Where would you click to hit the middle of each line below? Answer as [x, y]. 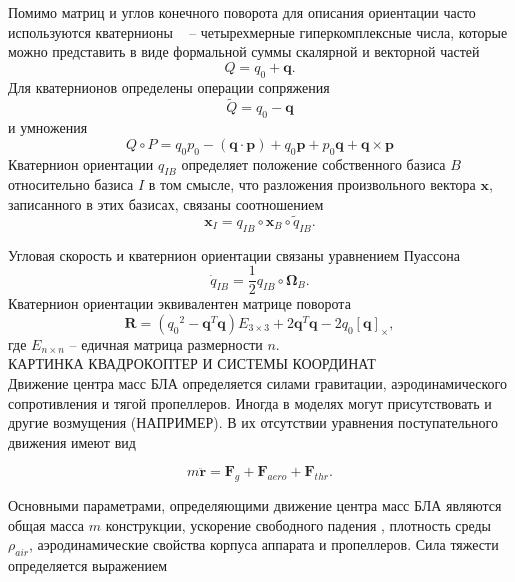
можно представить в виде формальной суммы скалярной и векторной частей [244, 51]
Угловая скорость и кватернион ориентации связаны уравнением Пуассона [234, 254]
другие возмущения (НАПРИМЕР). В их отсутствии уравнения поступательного [253, 422]
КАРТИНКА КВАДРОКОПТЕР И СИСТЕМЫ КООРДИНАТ [192, 363]
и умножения [48, 127]
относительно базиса [71, 184]
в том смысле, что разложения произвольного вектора [312, 184]
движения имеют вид [72, 441]
